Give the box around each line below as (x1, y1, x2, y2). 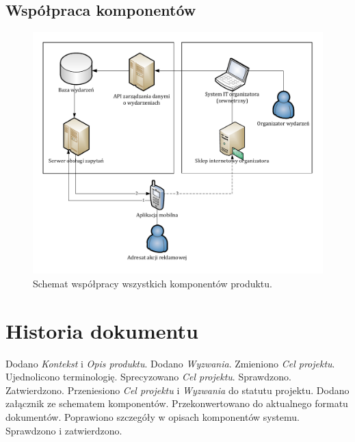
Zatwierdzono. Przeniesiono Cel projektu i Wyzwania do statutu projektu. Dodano (5, 382, 350, 397)
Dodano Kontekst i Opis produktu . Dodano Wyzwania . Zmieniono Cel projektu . (5, 356, 335, 370)
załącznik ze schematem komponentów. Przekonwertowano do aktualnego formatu (5, 396, 348, 411)
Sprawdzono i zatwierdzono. (5, 423, 122, 437)
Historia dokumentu (5, 316, 198, 344)
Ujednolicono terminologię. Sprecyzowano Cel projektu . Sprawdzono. (5, 369, 291, 384)
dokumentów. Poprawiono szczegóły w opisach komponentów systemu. (5, 410, 300, 424)
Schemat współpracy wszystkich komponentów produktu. (33, 276, 272, 290)
